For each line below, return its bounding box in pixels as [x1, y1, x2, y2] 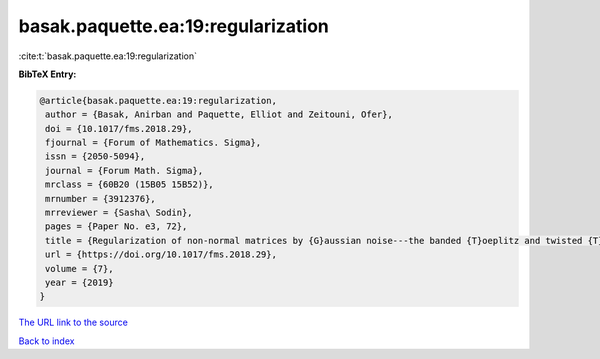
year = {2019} [45, 277, 114, 288]
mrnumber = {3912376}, [45, 193, 157, 204]
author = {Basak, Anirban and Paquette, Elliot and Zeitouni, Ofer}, [45, 109, 394, 120]
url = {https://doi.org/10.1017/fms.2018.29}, [45, 249, 277, 260]
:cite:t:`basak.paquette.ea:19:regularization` [18, 50, 197, 62]
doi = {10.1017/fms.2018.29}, [45, 123, 194, 134]
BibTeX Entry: [18, 68, 77, 80]
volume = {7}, [45, 263, 114, 274]
